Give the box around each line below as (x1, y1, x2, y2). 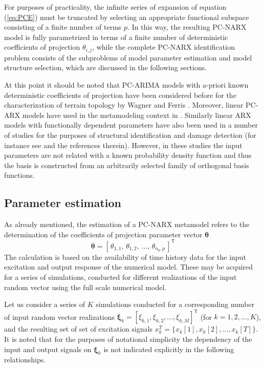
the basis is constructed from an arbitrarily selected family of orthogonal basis (4, 159, 249, 170)
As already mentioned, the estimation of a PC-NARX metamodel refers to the (4, 219, 250, 230)
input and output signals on (4, 343, 92, 354)
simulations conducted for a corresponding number (96, 299, 255, 310)
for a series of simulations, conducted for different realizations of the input (4, 272, 237, 282)
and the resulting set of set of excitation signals (4, 323, 153, 334)
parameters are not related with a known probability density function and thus (4, 150, 252, 160)
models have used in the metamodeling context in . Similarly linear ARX (22, 109, 251, 120)
